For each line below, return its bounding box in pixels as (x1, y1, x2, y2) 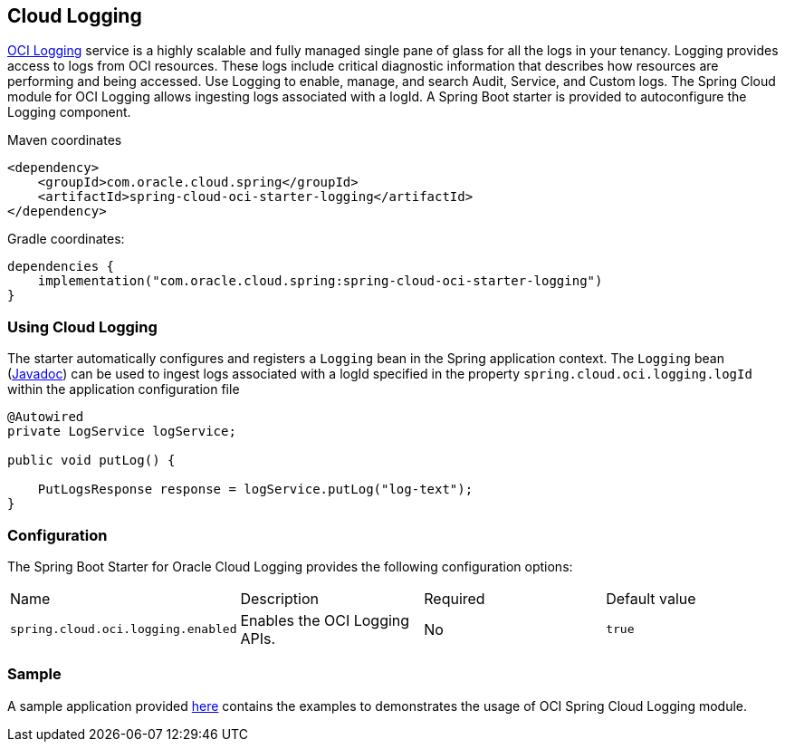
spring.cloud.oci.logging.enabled (10, 622, 237, 637)
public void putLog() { (7, 453, 176, 468)
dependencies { (7, 259, 115, 274)
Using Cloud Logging (7, 317, 158, 336)
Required (424, 589, 485, 608)
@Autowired (7, 409, 84, 425)
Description (240, 589, 319, 608)
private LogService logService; (7, 424, 236, 439)
